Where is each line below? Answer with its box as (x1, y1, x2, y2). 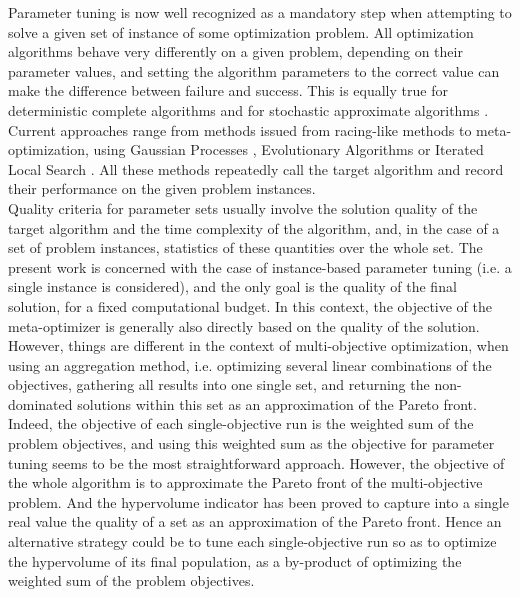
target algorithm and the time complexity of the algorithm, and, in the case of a (8, 217, 500, 238)
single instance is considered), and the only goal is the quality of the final (8, 276, 457, 297)
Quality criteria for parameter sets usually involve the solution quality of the (8, 197, 478, 218)
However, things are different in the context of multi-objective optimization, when (8, 335, 509, 356)
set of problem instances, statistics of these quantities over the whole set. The (8, 237, 483, 258)
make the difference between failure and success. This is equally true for (8, 80, 448, 101)
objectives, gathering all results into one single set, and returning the (8, 374, 430, 395)
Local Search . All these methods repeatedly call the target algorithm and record (8, 158, 504, 179)
